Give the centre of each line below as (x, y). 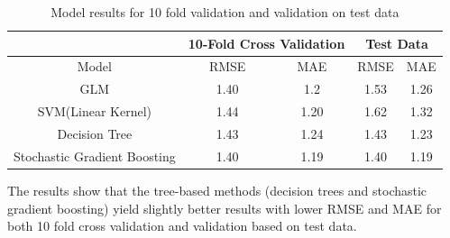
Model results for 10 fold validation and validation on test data (225, 12)
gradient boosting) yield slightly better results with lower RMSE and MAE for (225, 208)
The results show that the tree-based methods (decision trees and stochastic (217, 190)
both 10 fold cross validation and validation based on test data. (182, 226)
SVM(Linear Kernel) (95, 111)
